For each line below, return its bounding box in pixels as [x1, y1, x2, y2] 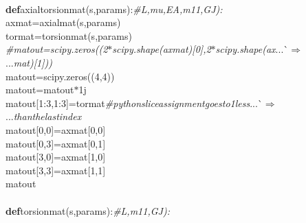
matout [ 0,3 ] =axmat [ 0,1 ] [6, 136, 106, 150]
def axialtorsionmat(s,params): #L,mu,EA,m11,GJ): [6, 1, 223, 16]
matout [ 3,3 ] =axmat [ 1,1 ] [6, 163, 106, 177]
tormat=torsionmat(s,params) [6, 28, 132, 43]
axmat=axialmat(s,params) [6, 15, 121, 30]
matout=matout [6, 82, 74, 97]
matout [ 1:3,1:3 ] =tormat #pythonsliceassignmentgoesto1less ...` [6, 95, 263, 110]
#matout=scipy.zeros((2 [6, 42, 108, 56]
